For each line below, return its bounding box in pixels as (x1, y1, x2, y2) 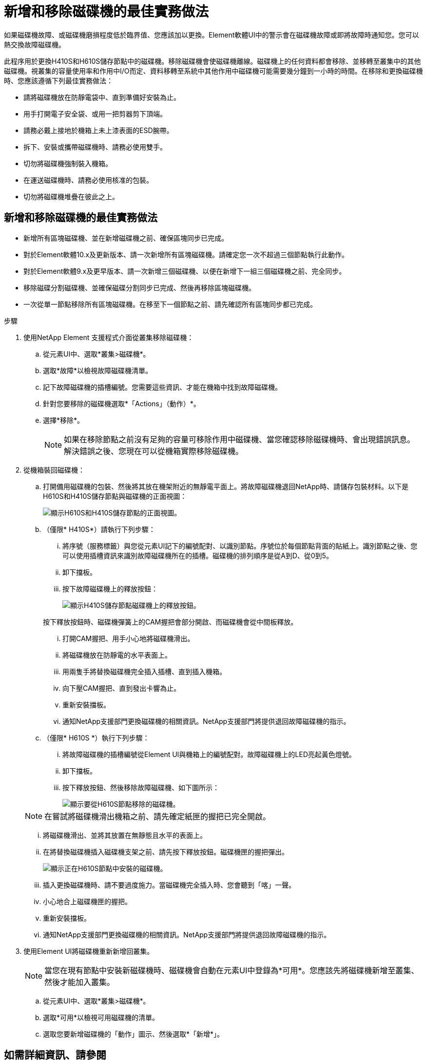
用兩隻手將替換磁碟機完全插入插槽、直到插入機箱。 (62, 667, 226, 676)
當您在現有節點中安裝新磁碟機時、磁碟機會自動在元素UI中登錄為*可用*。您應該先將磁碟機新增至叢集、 (44, 965, 419, 975)
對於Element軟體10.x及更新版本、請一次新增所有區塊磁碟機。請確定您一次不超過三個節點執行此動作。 (23, 250, 349, 259)
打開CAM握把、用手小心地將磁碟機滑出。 (62, 634, 194, 643)
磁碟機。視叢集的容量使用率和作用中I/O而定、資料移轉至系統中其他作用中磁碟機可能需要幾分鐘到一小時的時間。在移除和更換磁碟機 (4, 66, 423, 75)
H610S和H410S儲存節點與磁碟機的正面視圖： (43, 492, 187, 500)
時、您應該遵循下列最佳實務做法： (4, 76, 113, 85)
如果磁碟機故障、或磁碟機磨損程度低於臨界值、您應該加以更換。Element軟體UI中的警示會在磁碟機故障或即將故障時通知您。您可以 (4, 30, 419, 39)
